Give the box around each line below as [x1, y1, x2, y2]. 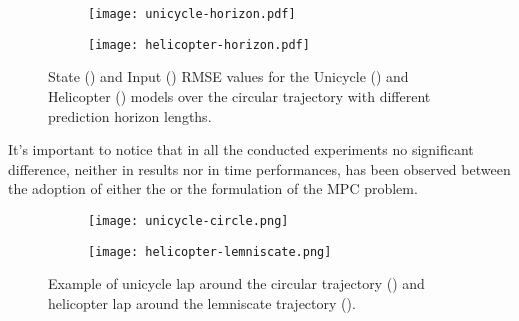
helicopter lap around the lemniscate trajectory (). [48, 292, 356, 313]
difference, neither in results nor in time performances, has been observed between [8, 158, 511, 179]
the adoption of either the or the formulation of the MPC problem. [8, 178, 418, 199]
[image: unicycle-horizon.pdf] [88, 7, 296, 21]
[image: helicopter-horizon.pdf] [88, 37, 310, 52]
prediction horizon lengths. [48, 105, 212, 126]
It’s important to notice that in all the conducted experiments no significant [8, 139, 474, 160]
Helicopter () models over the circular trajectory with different [48, 85, 431, 106]
